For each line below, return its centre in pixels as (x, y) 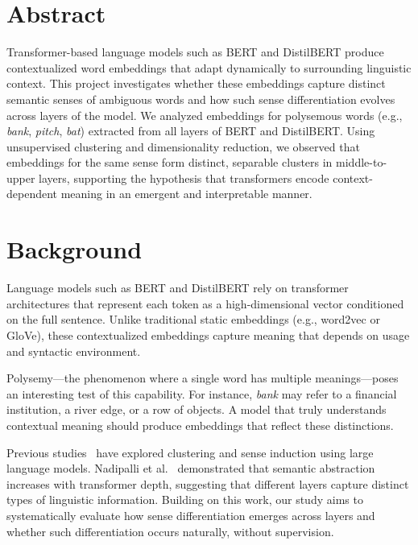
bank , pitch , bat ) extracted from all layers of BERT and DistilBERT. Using (191, 131)
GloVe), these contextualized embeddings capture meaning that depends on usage (208, 334)
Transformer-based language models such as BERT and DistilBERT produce (195, 52)
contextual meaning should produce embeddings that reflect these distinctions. (200, 425)
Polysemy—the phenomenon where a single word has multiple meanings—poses (203, 378)
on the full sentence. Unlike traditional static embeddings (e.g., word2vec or (193, 319)
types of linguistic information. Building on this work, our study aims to (185, 500)
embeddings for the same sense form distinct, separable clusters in (170, 162)
